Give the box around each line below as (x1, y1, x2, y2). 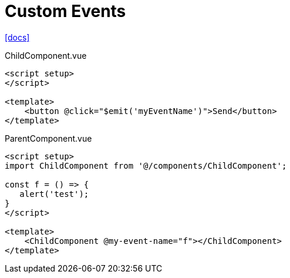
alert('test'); (19, 189, 89, 199)
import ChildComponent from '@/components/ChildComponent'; (5, 160, 287, 170)
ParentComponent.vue (5, 133, 92, 143)
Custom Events (5, 1, 126, 21)
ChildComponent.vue (5, 50, 87, 61)
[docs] (5, 32, 30, 42)
